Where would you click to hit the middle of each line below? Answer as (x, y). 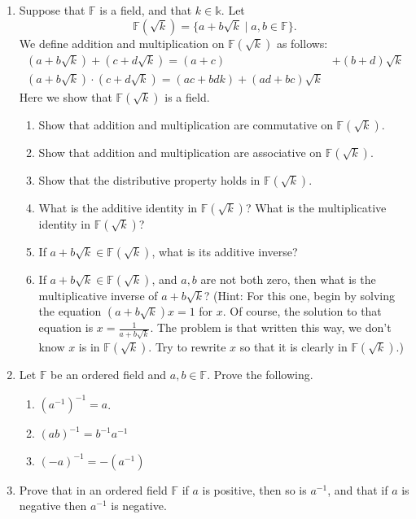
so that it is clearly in (293, 346)
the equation (70, 311)
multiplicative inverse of (98, 295)
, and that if (358, 489)
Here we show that (66, 96)
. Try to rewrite (187, 346)
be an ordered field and (109, 374)
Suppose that (52, 10)
